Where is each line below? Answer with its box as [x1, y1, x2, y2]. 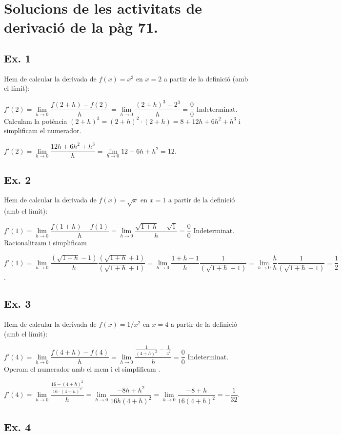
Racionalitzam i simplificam [4, 237, 87, 247]
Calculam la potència [4, 116, 67, 126]
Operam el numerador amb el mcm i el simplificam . [4, 363, 161, 374]
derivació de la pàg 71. [4, 17, 158, 37]
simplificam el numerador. [4, 125, 81, 136]
